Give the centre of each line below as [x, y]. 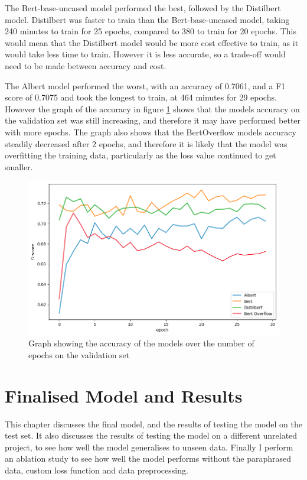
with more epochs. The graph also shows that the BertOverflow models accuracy [151, 132]
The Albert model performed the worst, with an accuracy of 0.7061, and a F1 [145, 85]
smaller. [19, 166]
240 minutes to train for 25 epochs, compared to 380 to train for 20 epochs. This [151, 31]
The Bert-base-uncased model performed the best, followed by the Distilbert [143, 8]
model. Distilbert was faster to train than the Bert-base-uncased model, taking [147, 19]
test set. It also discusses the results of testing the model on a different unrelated [151, 435]
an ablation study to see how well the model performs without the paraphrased [148, 458]
